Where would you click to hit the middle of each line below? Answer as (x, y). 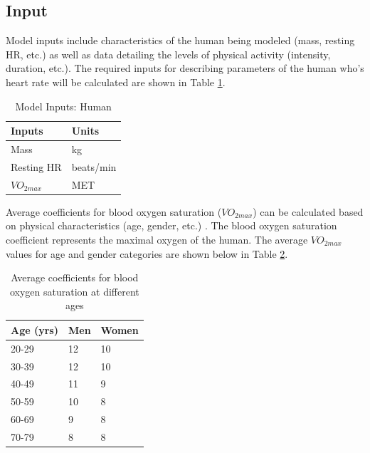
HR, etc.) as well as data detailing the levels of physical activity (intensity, (168, 54)
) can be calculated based (308, 211)
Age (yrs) (35, 329)
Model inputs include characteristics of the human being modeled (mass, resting (180, 40)
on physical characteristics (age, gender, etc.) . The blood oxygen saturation (171, 225)
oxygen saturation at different (74, 291)
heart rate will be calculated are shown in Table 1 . (116, 82)
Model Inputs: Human (63, 106)
